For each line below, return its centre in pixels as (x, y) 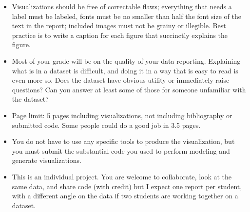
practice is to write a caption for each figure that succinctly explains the (120, 35)
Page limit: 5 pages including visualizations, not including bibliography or (122, 115)
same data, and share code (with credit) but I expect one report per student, (127, 186)
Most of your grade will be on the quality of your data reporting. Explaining (126, 61)
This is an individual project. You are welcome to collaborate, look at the (122, 176)
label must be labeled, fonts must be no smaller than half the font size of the (126, 16)
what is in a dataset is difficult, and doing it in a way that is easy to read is (125, 70)
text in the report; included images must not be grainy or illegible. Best (119, 26)
